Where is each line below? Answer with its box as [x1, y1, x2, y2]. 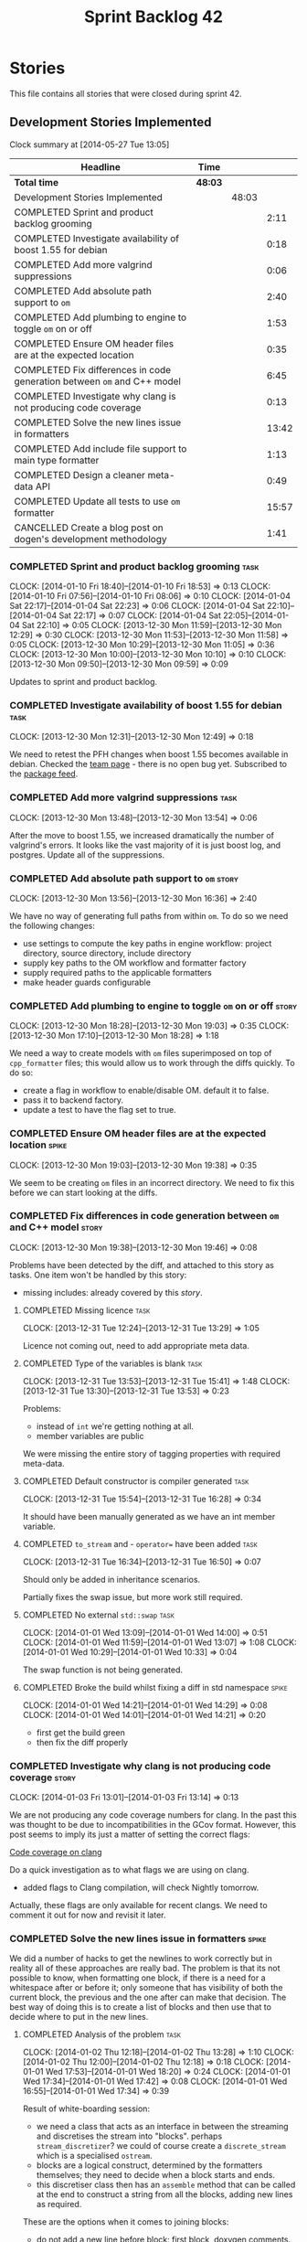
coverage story [9, 1771, 77, 1784]
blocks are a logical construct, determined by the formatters [36, 2160, 263, 2171]
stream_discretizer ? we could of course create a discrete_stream [36, 2141, 286, 2151]
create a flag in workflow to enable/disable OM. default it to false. [22, 1085, 270, 1096]
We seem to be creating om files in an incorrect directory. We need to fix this [9, 1177, 295, 1188]
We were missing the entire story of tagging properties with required [22, 1447, 281, 1459]
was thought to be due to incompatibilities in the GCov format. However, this [9, 1820, 297, 1831]
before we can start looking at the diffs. [9, 1187, 158, 1198]
